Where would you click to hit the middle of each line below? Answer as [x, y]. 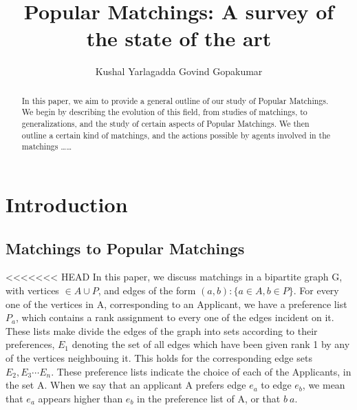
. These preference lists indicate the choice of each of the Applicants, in [201, 371]
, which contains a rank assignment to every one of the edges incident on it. [175, 317]
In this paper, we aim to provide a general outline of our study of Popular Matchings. [175, 100]
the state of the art [179, 38]
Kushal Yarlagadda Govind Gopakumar [179, 71]
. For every [316, 290]
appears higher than [80, 398]
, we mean [324, 385]
